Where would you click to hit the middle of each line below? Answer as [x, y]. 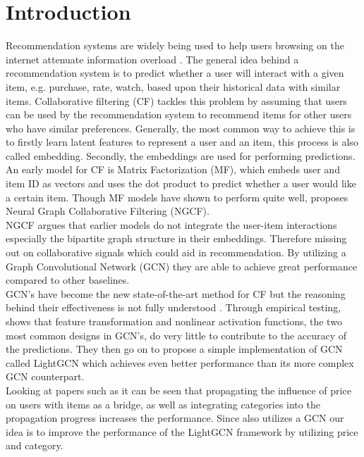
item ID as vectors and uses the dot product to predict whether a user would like [181, 183]
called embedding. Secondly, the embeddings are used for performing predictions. [181, 155]
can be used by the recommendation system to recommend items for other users [179, 114]
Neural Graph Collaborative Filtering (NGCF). [108, 211]
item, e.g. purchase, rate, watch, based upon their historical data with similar [173, 86]
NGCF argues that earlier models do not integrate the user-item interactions [171, 224]
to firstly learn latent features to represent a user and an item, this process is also [182, 142]
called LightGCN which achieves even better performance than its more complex [180, 362]
